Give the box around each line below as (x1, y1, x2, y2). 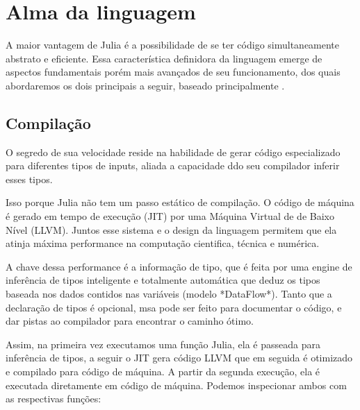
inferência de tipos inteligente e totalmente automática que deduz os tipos (6, 273, 320, 287)
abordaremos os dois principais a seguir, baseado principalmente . (6, 78, 285, 92)
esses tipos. (6, 171, 53, 186)
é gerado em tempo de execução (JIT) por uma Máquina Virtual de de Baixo (6, 209, 334, 223)
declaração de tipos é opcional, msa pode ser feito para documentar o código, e (6, 300, 342, 314)
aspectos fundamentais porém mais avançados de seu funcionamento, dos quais (6, 65, 341, 79)
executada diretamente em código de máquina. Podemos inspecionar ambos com (6, 377, 347, 392)
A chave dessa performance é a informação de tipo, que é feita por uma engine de (6, 259, 352, 273)
